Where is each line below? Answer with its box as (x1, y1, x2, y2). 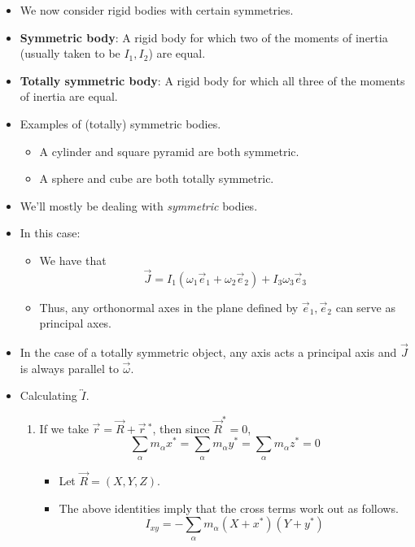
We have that (39, 251, 107, 268)
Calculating (20, 387, 77, 404)
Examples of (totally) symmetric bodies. (20, 115, 221, 132)
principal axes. (39, 315, 112, 332)
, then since (152, 419, 210, 436)
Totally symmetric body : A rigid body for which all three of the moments (20, 72, 405, 89)
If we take (39, 419, 89, 436)
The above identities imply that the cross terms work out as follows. (59, 499, 399, 516)
